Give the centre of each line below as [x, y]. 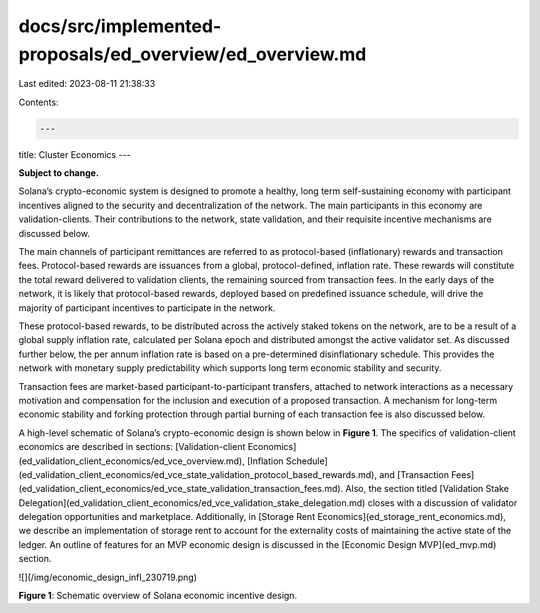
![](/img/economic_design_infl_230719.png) [108, 577]
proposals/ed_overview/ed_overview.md [192, 54]
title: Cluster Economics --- [74, 154]
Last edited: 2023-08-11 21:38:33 [87, 84]
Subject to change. [59, 173]
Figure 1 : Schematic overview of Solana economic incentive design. [158, 596]
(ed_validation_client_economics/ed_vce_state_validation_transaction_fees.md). [181, 489]
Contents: [38, 102]
